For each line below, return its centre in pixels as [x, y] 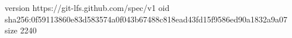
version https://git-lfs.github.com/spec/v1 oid [87, 7]
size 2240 [21, 30]
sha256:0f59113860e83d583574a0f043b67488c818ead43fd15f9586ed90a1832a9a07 [146, 19]
